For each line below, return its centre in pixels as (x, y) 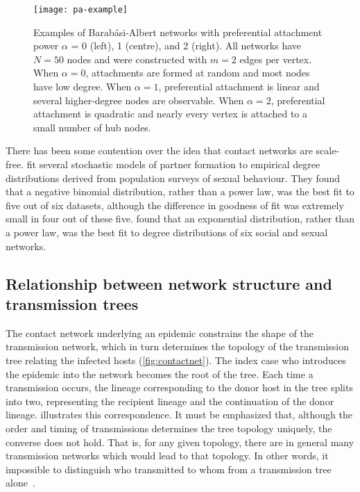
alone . (20, 483)
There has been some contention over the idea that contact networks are (159, 150)
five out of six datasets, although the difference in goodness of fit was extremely (175, 205)
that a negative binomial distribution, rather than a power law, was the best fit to (180, 191)
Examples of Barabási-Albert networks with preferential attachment (178, 32)
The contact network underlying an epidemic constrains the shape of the (160, 333)
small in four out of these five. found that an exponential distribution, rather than (180, 219)
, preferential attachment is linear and (239, 87)
